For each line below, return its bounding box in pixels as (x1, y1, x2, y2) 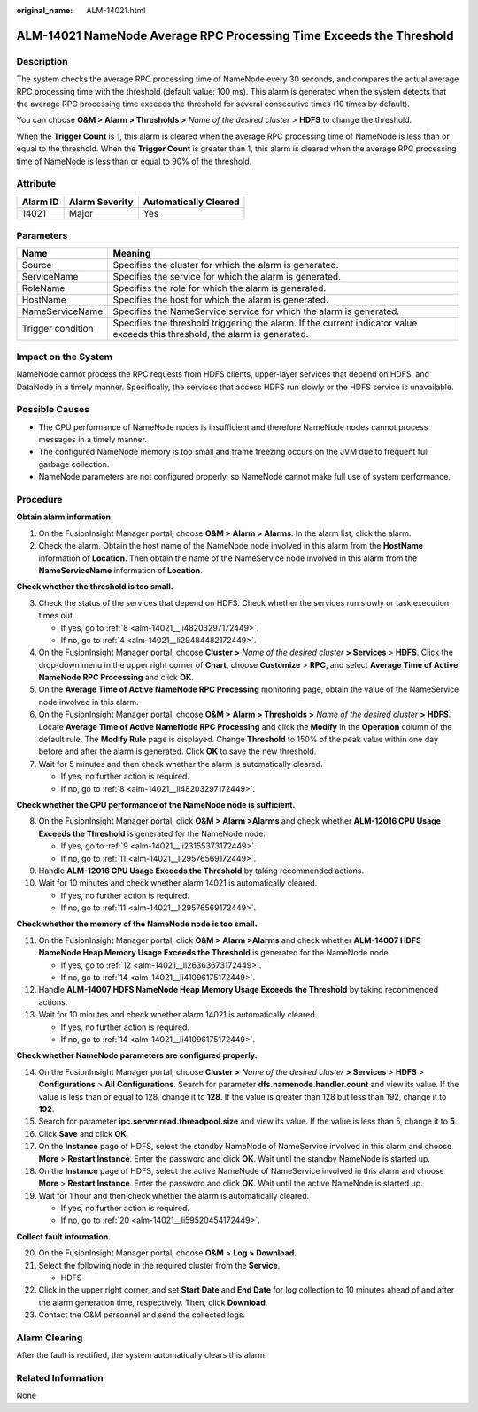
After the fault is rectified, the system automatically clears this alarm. (16, 1350, 267, 1361)
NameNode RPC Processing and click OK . (38, 672, 195, 683)
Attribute (16, 178, 57, 190)
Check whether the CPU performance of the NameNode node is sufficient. (16, 799, 296, 810)
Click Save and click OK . (38, 1128, 129, 1139)
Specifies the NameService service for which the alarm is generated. (112, 305, 400, 318)
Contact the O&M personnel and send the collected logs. (38, 1309, 246, 1320)
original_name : (16, 5, 73, 15)
